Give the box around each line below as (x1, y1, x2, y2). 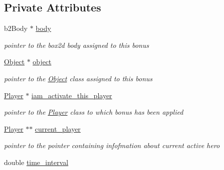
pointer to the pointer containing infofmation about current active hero (4, 140, 220, 151)
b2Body (4, 23, 28, 33)
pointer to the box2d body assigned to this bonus (4, 39, 149, 50)
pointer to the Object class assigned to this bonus (4, 73, 153, 83)
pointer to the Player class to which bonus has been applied (4, 107, 184, 117)
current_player (35, 123, 81, 134)
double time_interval (4, 157, 68, 167)
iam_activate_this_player (31, 90, 112, 100)
